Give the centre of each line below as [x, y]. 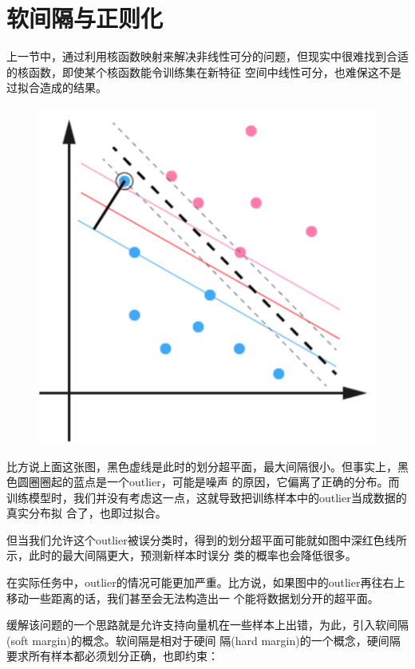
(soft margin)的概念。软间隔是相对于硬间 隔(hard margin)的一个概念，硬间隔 [204, 640]
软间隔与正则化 [85, 18]
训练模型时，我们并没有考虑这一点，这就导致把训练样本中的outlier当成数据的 [207, 497]
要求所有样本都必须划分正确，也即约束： [113, 656]
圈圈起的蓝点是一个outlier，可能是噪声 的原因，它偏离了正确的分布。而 [214, 482]
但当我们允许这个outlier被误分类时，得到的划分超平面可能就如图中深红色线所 [207, 539]
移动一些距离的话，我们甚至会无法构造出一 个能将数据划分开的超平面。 [193, 598]
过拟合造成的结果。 [57, 87]
